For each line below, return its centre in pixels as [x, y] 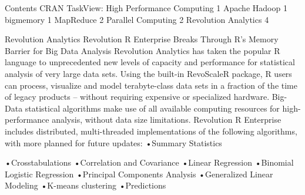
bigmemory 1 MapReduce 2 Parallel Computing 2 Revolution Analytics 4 [137, 19]
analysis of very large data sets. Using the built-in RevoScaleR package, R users [148, 73]
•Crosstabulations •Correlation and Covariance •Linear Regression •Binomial [149, 162]
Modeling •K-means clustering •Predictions [86, 185]
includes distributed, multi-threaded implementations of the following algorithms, [151, 131]
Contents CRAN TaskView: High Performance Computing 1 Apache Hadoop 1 [146, 8]
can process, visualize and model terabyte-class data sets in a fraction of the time [151, 85]
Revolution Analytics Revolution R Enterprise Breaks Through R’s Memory [142, 39]
